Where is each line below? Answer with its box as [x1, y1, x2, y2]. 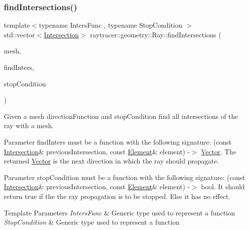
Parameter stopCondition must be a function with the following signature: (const [4, 172, 245, 182]
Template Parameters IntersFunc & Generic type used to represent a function [4, 207, 235, 217]
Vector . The [201, 146, 236, 156]
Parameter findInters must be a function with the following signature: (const [4, 136, 232, 147]
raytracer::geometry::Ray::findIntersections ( [90, 29, 221, 39]
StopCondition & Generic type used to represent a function [4, 217, 180, 227]
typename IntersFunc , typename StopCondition [39, 20, 183, 30]
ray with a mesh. [4, 120, 54, 131]
